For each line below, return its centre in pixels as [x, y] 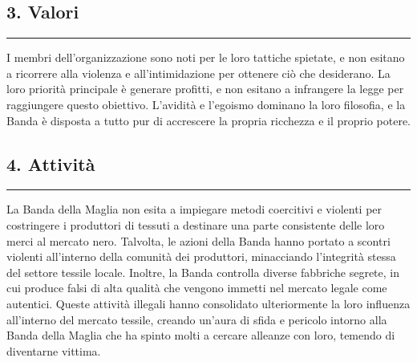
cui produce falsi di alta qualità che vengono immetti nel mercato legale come [197, 288]
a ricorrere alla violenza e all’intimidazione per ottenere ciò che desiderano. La [198, 73]
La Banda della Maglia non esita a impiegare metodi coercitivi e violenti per [194, 209]
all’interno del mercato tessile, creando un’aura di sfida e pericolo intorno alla [197, 319]
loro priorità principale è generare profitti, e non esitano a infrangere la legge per [205, 89]
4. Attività [51, 163]
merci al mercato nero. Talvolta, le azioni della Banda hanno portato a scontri [198, 240]
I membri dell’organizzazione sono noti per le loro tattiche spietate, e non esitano [206, 57]
